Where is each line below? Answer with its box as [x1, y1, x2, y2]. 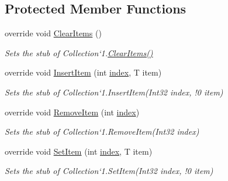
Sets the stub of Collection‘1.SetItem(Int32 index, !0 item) [5, 165, 213, 177]
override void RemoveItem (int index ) [5, 105, 140, 118]
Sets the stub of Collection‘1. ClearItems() [5, 46, 153, 59]
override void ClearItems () [5, 27, 102, 39]
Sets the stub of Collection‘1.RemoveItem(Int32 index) [5, 125, 199, 138]
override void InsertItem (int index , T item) [5, 66, 162, 78]
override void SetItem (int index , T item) [5, 145, 153, 157]
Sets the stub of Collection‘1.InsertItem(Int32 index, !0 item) [5, 86, 223, 98]
